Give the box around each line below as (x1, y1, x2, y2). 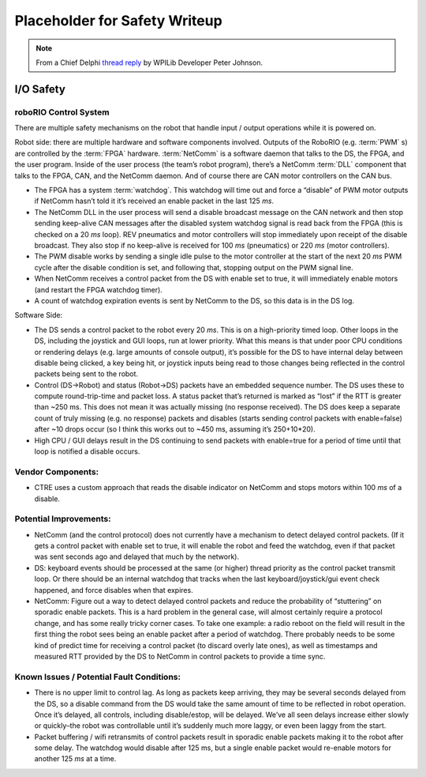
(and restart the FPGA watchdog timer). (34, 285, 163, 294)
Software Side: (14, 311, 63, 320)
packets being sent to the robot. (34, 369, 138, 379)
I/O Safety (14, 82, 66, 96)
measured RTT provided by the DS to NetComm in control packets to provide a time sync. (34, 652, 326, 661)
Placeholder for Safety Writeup (14, 12, 222, 29)
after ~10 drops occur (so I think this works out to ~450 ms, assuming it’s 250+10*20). (34, 424, 316, 434)
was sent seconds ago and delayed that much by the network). (34, 552, 240, 561)
